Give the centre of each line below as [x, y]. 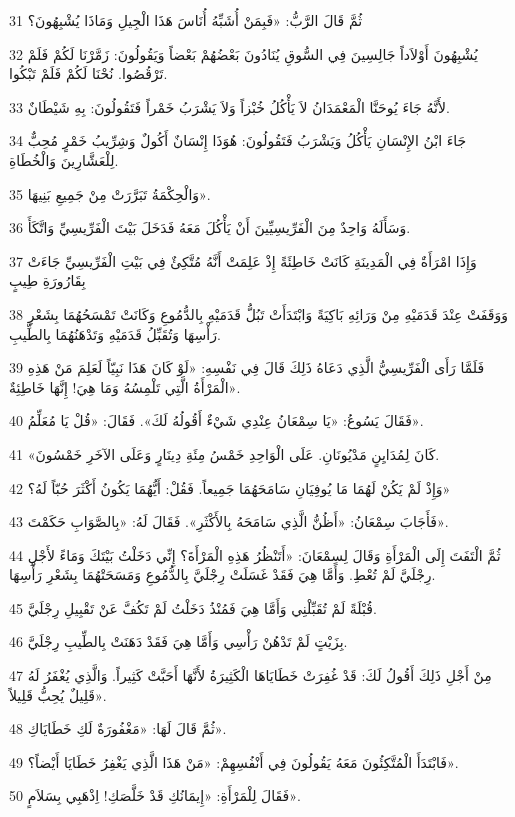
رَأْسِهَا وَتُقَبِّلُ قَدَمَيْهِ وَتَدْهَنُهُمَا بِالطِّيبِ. [115, 333]
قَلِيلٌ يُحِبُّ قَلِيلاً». [58, 694]
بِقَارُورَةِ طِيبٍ [47, 280]
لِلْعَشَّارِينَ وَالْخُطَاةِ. [64, 159]
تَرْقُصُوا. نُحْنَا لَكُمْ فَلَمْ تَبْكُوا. [88, 73]
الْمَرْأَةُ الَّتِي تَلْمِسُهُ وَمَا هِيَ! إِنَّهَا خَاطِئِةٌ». [125, 386]
